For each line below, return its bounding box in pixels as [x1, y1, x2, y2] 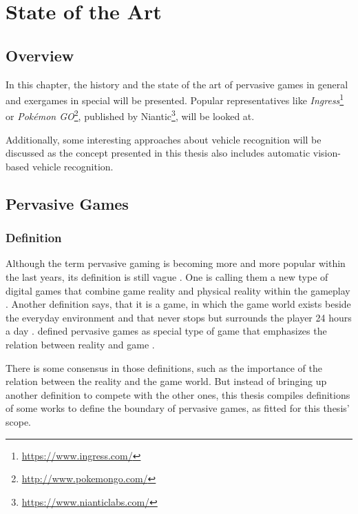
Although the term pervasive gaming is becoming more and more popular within [6, 256, 346, 270]
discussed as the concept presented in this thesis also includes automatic [6, 146, 310, 160]
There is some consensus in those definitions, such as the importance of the [6, 360, 322, 375]
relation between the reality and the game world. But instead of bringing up [6, 374, 327, 388]
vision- [313, 146, 341, 160]
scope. [6, 414, 32, 428]
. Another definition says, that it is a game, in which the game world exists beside [6, 297, 351, 311]
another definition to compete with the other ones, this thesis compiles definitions [6, 387, 350, 402]
